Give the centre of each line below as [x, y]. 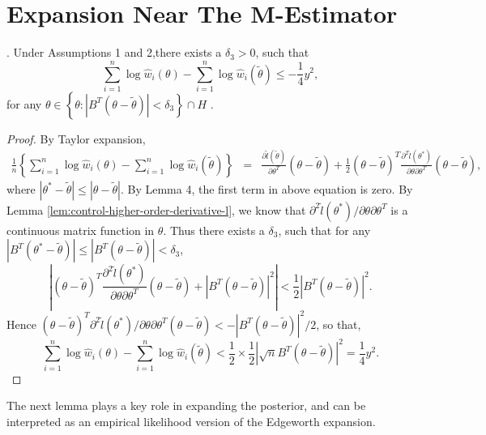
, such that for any [324, 230]
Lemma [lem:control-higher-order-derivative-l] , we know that [156, 209]
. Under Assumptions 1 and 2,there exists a [114, 52]
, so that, [339, 324]
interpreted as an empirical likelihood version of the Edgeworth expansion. [191, 421]
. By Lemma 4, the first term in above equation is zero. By [266, 188]
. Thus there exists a [214, 230]
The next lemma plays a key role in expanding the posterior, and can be [186, 405]
